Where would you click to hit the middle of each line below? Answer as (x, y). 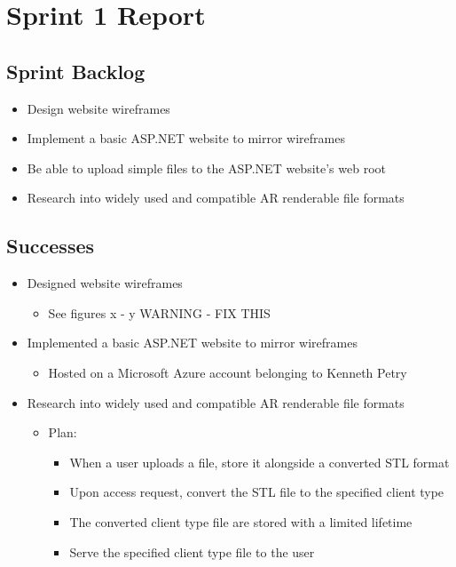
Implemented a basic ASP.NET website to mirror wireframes (192, 343)
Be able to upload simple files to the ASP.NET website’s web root (206, 168)
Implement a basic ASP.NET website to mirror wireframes (186, 138)
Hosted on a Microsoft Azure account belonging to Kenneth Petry (228, 372)
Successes (51, 246)
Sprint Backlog (76, 71)
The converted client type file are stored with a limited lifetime (241, 521)
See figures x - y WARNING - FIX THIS (159, 312)
